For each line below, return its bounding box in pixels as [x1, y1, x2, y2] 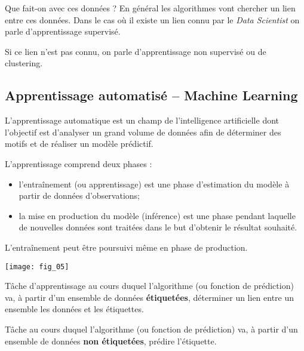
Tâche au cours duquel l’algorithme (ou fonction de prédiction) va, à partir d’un [5, 322, 298, 335]
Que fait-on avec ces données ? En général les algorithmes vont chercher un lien [5, 2, 296, 14]
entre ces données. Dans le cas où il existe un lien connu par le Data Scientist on [5, 13, 300, 26]
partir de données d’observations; [19, 189, 140, 202]
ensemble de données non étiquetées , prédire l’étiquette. [5, 334, 217, 347]
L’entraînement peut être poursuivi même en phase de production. [5, 241, 248, 253]
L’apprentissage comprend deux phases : [5, 157, 152, 170]
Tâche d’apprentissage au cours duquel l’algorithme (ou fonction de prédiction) [5, 279, 294, 292]
